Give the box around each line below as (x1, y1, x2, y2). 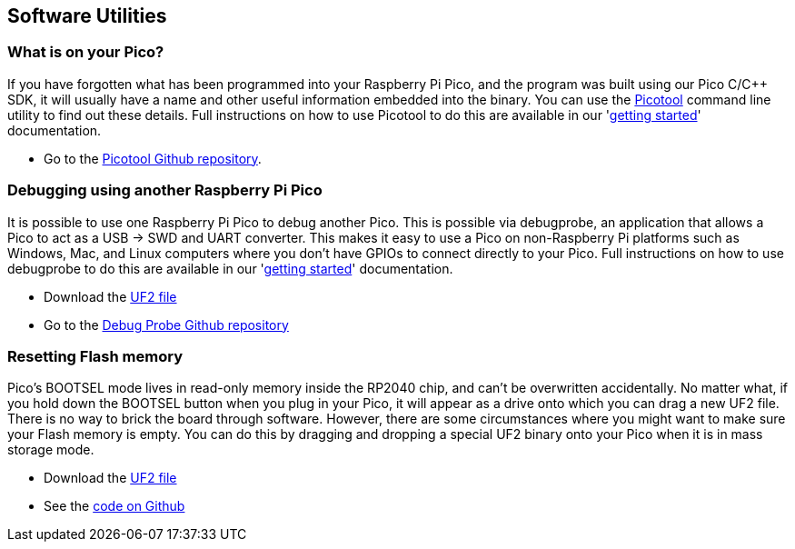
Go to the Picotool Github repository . (44, 150, 262, 166)
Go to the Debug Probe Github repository (44, 316, 289, 333)
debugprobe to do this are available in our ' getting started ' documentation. (7, 260, 453, 276)
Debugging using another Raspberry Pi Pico (7, 181, 323, 200)
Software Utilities (7, 5, 167, 27)
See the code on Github (44, 498, 185, 514)
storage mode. (7, 442, 94, 458)
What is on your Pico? (7, 43, 164, 62)
